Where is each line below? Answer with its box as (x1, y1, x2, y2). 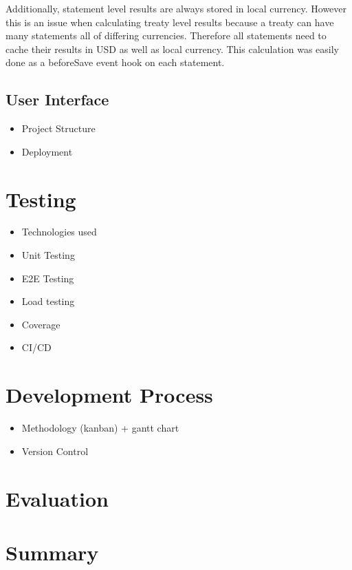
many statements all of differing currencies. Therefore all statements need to (5, 28, 327, 43)
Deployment (21, 144, 73, 158)
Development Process (5, 381, 213, 409)
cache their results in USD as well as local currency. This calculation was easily (5, 41, 339, 56)
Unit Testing (21, 248, 75, 262)
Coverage (21, 317, 60, 331)
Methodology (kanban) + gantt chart (21, 421, 179, 435)
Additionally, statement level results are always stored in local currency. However (5, 1, 347, 15)
